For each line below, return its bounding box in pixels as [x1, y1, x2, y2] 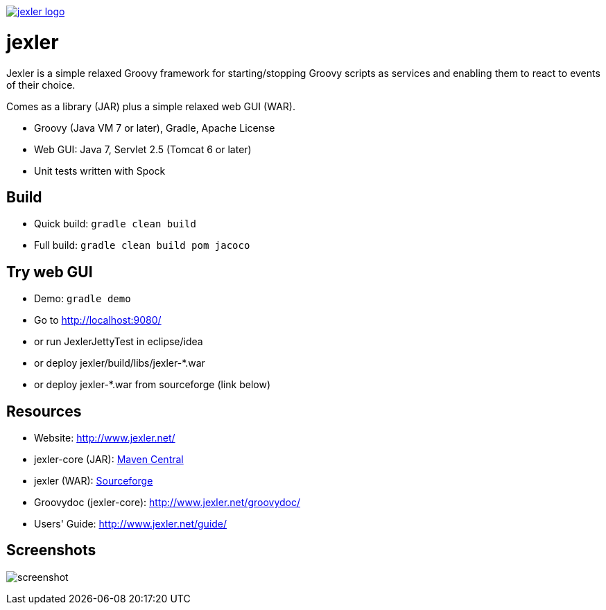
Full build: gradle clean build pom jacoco [34, 239, 250, 252]
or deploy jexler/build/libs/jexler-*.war [34, 357, 205, 369]
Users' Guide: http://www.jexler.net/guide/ [34, 518, 227, 530]
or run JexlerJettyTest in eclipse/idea [34, 335, 203, 348]
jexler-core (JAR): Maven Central [34, 453, 184, 466]
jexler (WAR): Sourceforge [34, 475, 153, 487]
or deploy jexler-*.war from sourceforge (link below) [34, 378, 271, 391]
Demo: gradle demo [34, 293, 131, 305]
